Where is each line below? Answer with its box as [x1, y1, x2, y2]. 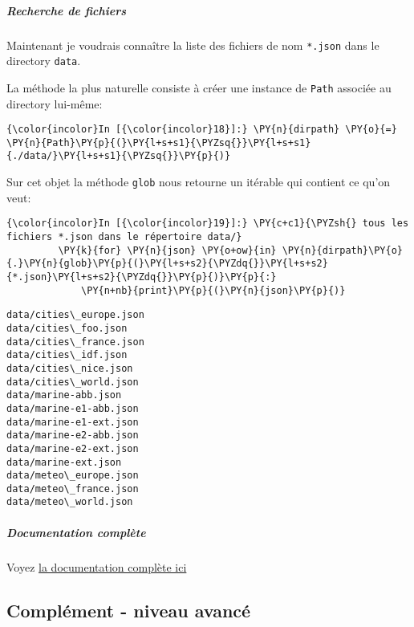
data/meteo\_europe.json [6, 470, 139, 482]
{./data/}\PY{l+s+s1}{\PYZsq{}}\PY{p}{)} [6, 150, 231, 162]
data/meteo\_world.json [6, 496, 133, 508]
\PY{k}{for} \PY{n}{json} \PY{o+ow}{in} [58, 244, 277, 256]
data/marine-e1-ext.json [6, 416, 139, 428]
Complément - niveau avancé [6, 597, 251, 622]
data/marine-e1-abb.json [6, 402, 139, 414]
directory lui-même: [6, 95, 103, 112]
